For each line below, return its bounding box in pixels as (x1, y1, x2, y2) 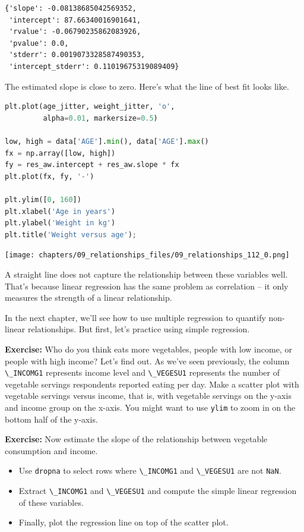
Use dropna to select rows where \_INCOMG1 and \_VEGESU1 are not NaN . (18, 464, 281, 477)
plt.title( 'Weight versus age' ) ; (5, 230, 137, 239)
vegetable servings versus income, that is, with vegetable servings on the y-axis (5, 389, 292, 402)
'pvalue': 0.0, (9, 39, 69, 48)
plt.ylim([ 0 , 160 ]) (5, 195, 81, 204)
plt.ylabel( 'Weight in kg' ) (5, 219, 116, 228)
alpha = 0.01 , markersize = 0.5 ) (43, 114, 158, 122)
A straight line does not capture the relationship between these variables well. (5, 267, 288, 280)
